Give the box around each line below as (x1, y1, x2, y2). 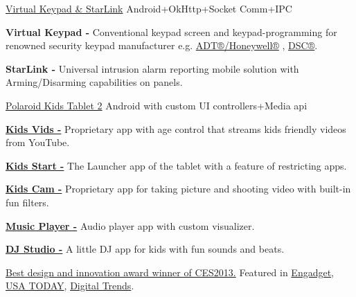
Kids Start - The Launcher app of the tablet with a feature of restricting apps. (6, 158, 347, 172)
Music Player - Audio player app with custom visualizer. (6, 218, 255, 233)
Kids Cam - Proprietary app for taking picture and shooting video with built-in (6, 181, 351, 196)
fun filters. (6, 195, 49, 209)
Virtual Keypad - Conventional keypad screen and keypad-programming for (6, 24, 337, 39)
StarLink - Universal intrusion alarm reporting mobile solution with (6, 61, 299, 75)
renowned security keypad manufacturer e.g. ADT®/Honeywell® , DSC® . (6, 38, 318, 53)
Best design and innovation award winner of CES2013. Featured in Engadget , (6, 264, 335, 279)
